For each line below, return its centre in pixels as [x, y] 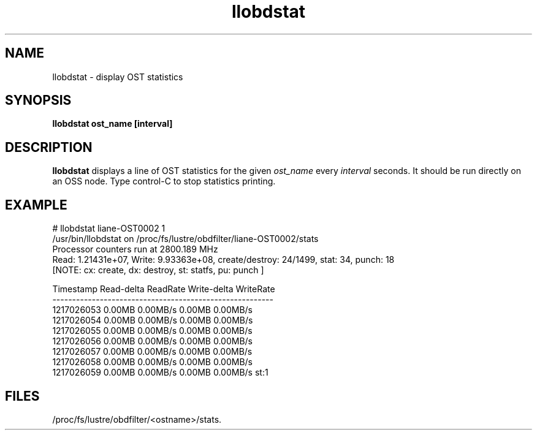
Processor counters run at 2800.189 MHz [135, 249]
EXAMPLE [36, 205]
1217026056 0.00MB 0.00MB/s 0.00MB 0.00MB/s [153, 341]
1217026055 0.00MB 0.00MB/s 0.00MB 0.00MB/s [152, 331]
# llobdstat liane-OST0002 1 [109, 229]
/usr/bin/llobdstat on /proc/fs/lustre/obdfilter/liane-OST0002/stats [185, 239]
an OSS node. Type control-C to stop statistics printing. [164, 181]
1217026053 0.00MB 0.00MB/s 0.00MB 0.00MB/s [152, 310]
